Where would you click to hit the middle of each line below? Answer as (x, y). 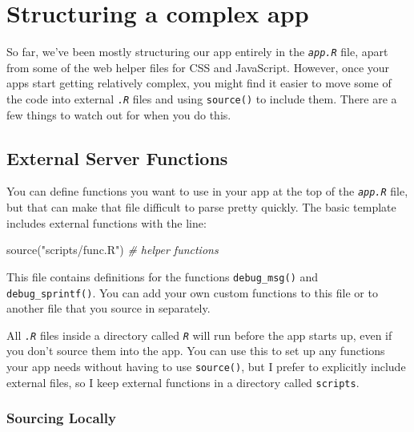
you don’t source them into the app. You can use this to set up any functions (196, 351)
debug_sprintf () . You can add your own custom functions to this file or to (192, 292)
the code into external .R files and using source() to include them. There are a (202, 98)
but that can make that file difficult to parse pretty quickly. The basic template (201, 207)
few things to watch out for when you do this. (119, 114)
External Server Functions (117, 157)
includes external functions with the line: (107, 222)
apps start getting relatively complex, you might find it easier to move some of (199, 83)
